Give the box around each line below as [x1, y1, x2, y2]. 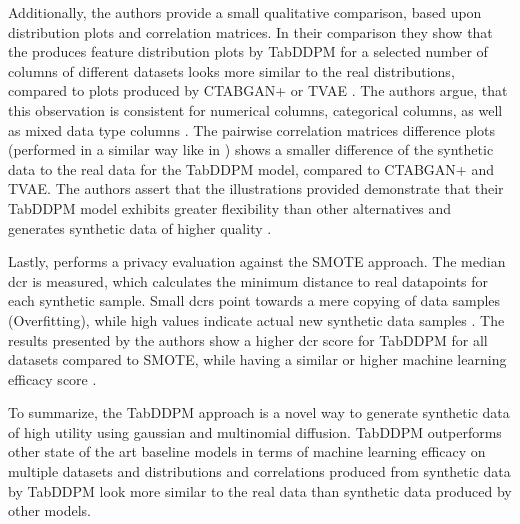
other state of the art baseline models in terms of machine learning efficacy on [8, 441, 486, 462]
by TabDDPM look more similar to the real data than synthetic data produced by [8, 480, 512, 501]
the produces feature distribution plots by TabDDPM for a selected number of [8, 41, 488, 62]
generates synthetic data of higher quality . [8, 217, 272, 238]
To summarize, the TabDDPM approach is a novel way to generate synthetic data [8, 402, 510, 423]
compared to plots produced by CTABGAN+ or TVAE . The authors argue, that [8, 80, 508, 101]
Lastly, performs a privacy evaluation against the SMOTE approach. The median [8, 251, 506, 272]
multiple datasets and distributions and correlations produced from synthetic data [8, 461, 511, 482]
